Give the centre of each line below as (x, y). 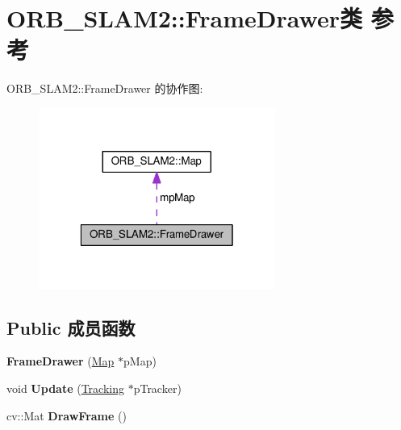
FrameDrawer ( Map (61, 361)
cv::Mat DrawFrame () (67, 415)
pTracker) (157, 388)
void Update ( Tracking (65, 388)
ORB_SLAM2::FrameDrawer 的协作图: (105, 88)
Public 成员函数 (71, 327)
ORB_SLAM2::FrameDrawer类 (184, 18)
